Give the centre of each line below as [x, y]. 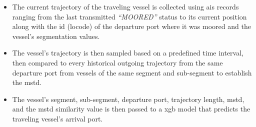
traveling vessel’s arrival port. [57, 118]
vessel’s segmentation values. [56, 36]
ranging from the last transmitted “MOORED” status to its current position [129, 16]
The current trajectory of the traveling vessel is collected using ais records [125, 6]
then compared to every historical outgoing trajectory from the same [117, 62]
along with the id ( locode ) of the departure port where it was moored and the [131, 26]
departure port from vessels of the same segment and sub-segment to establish [132, 72]
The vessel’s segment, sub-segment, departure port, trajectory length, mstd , [128, 99]
